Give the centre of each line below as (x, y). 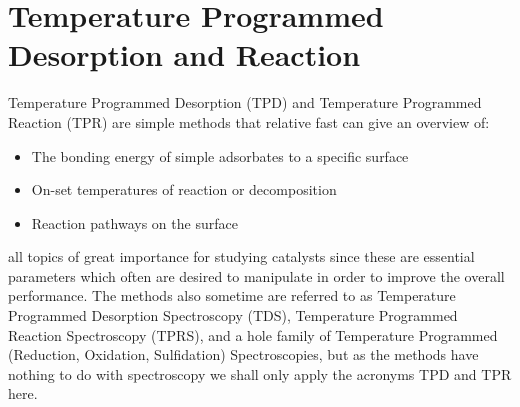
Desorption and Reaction (184, 54)
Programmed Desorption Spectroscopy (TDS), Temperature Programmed (233, 315)
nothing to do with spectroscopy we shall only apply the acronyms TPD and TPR (260, 373)
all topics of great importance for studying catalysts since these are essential (241, 256)
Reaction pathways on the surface (134, 222)
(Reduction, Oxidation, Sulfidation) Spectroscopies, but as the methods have (243, 354)
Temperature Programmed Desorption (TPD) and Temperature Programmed (245, 102)
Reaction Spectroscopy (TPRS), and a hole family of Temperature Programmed (253, 334)
